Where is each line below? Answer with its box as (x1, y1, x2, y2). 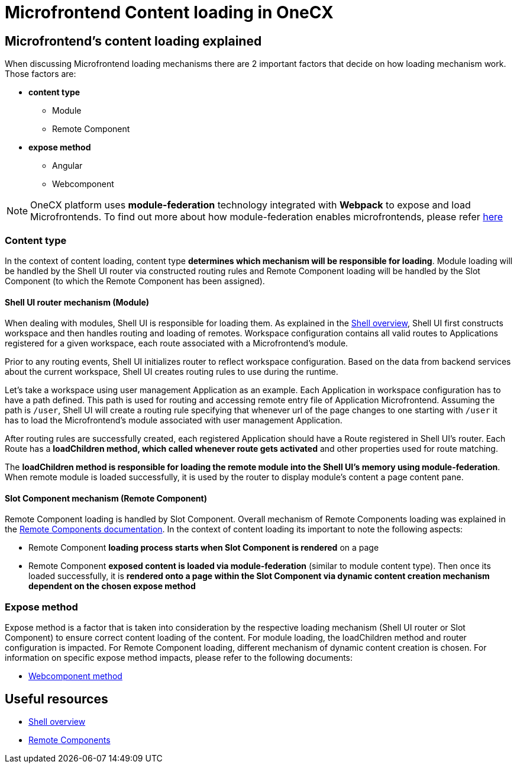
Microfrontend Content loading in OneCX (5, 2, 334, 23)
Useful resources (5, 691, 108, 706)
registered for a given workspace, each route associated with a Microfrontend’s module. (5, 338, 348, 349)
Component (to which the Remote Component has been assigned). (5, 275, 265, 286)
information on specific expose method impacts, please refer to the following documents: (5, 653, 353, 663)
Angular (52, 160, 83, 171)
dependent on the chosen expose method (28, 581, 196, 592)
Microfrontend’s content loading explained (5, 33, 262, 49)
